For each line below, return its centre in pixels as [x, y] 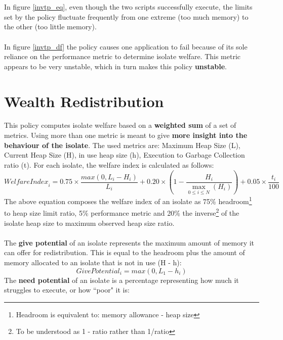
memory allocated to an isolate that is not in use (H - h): [93, 262]
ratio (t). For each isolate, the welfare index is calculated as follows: [109, 164]
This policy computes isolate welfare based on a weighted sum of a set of [120, 125]
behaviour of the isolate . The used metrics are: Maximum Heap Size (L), [122, 145]
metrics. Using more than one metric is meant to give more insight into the [126, 135]
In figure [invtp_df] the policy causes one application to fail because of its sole [126, 46]
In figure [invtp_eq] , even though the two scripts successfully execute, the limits [128, 7]
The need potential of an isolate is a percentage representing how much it [122, 280]
